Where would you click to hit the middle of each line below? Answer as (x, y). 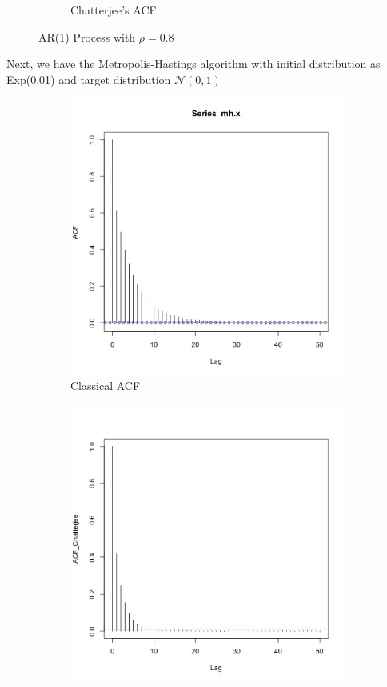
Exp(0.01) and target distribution (89, 79)
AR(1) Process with (87, 36)
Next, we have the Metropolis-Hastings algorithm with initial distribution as (193, 64)
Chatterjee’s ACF (114, 10)
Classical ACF (106, 385)
